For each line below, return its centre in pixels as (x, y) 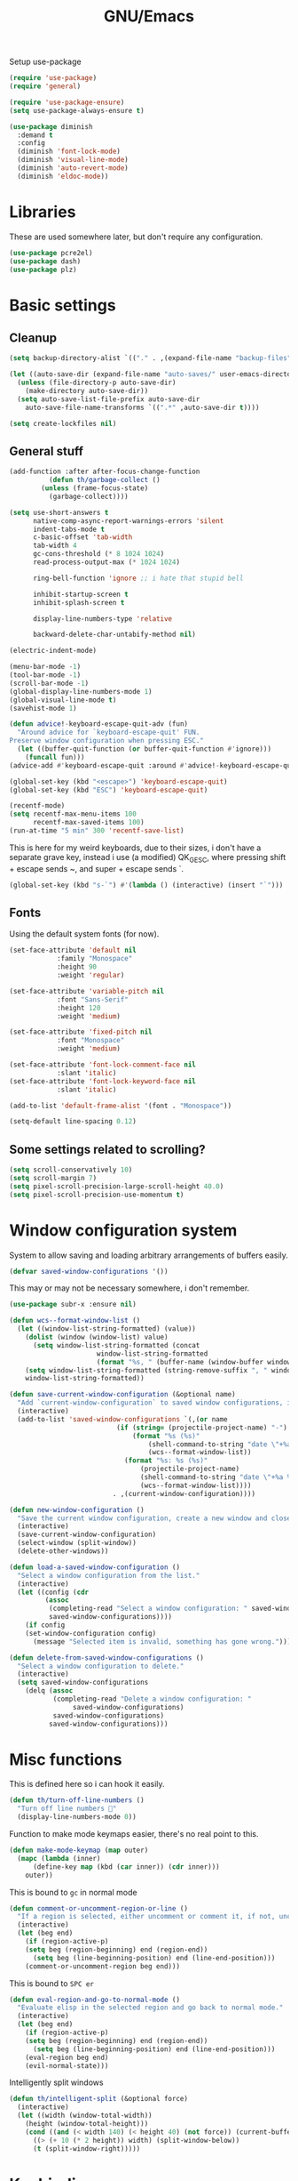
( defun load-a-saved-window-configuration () (94, 1567)
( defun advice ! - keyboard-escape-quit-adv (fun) (99, 724)
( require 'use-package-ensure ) (67, 102)
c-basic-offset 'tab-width (82, 537)
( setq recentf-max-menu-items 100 (73, 814)
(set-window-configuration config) (91, 1633)
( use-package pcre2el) (51, 253)
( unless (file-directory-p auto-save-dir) (97, 383)
